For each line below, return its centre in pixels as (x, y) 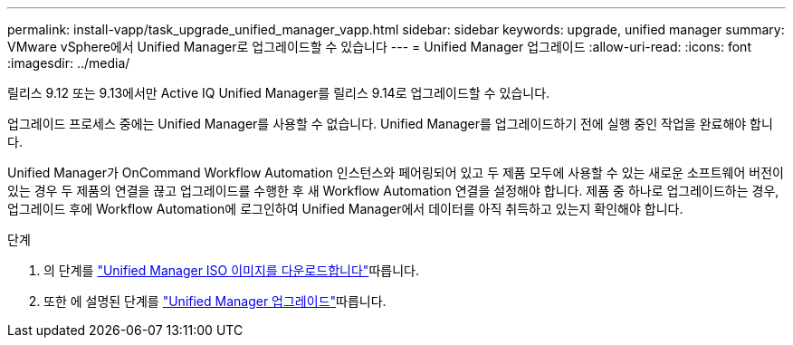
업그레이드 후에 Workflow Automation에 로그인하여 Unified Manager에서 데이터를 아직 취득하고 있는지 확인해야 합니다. (345, 209)
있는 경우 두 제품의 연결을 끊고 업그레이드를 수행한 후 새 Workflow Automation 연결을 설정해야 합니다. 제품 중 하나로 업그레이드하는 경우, (393, 191)
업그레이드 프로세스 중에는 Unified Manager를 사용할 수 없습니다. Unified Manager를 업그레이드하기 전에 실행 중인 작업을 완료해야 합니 (390, 124)
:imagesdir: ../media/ (69, 63)
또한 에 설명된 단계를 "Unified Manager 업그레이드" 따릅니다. (215, 301)
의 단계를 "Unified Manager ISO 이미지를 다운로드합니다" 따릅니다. (231, 270)
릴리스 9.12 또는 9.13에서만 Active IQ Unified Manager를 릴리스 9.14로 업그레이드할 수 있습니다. (279, 93)
